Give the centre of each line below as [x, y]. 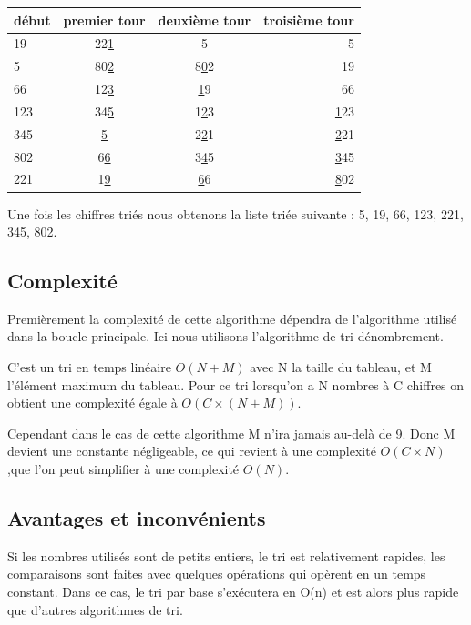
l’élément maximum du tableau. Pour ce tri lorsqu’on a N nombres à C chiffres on [236, 384]
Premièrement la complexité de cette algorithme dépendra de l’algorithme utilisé [232, 318]
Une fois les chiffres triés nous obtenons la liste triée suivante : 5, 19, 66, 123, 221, [235, 213]
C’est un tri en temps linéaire [89, 367]
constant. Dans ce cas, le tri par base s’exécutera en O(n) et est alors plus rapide [233, 592]
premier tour [104, 20]
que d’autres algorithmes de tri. [95, 609]
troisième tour [309, 20]
